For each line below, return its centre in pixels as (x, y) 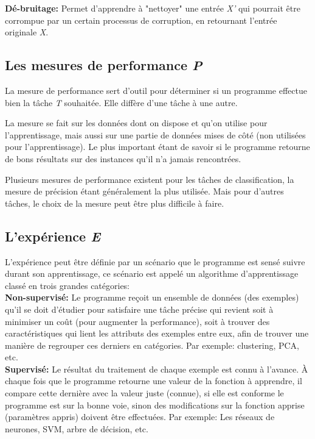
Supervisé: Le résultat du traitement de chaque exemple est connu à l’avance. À (157, 369)
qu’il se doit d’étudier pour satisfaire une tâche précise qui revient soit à (139, 309)
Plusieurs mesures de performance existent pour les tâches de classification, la (150, 179)
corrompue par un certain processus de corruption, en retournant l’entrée (141, 20)
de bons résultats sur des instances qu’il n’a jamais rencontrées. (123, 158)
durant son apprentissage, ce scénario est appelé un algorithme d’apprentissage (152, 273)
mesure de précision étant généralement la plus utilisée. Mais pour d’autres (144, 191)
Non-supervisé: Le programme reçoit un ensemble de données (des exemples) (152, 297)
